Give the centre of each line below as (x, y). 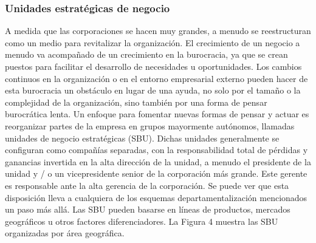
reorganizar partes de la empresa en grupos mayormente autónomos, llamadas (150, 125)
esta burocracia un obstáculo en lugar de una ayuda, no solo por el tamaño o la (153, 90)
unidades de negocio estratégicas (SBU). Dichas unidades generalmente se (142, 138)
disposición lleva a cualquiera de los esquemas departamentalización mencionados (156, 197)
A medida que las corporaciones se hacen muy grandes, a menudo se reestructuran (158, 31)
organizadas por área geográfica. (65, 233)
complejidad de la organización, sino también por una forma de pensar (136, 102)
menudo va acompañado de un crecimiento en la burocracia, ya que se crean (146, 54)
